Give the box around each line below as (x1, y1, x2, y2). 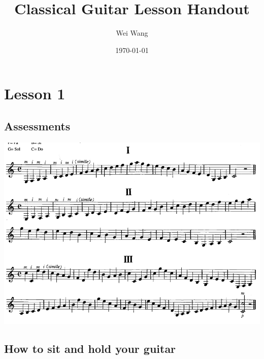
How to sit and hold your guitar (4, 341, 176, 356)
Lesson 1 (4, 83, 65, 104)
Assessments (4, 118, 71, 133)
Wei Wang (116, 27, 148, 38)
